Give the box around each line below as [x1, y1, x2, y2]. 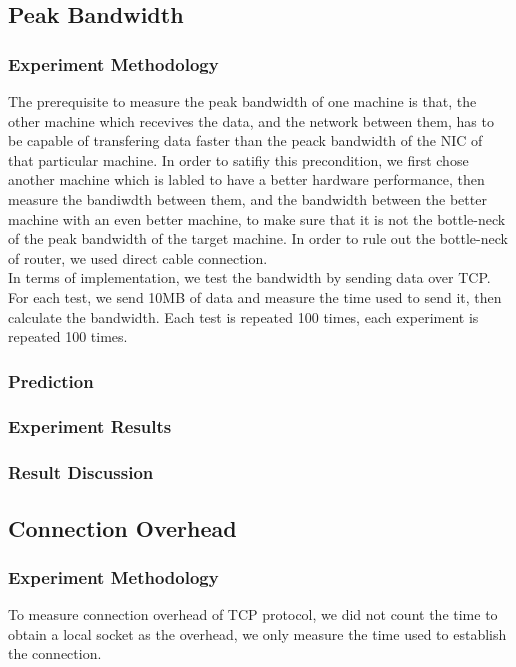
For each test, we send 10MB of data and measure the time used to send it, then [8, 286, 502, 307]
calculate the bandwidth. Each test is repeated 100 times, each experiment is [8, 306, 479, 327]
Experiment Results [8, 414, 172, 439]
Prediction [8, 368, 94, 393]
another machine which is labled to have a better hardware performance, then [8, 169, 485, 190]
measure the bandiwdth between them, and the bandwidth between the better [8, 188, 487, 209]
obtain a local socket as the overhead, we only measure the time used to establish [8, 623, 507, 644]
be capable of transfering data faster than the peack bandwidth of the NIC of [8, 130, 483, 151]
